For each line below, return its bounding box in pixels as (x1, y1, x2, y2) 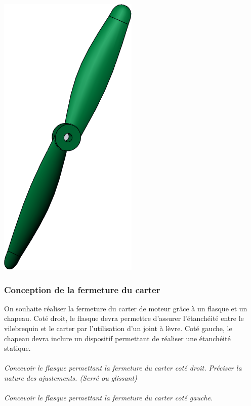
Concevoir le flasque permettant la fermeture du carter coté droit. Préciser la (4, 362, 242, 373)
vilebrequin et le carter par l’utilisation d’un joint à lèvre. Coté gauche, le (4, 323, 232, 333)
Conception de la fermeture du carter (4, 283, 160, 296)
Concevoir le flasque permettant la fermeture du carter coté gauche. (4, 392, 213, 403)
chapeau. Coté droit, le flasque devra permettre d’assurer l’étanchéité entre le (4, 313, 244, 323)
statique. (4, 343, 31, 353)
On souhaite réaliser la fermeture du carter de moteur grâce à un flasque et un (4, 303, 247, 313)
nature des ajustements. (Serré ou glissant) (4, 372, 137, 383)
